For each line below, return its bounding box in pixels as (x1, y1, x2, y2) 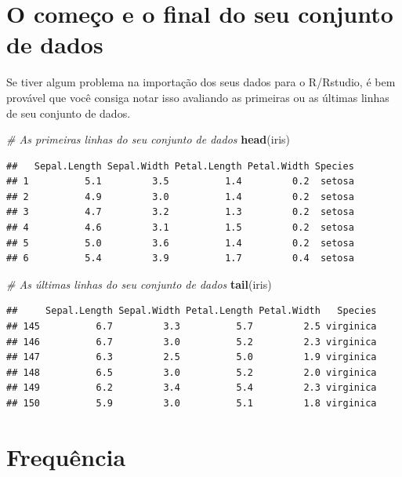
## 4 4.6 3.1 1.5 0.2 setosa (6, 222, 354, 234)
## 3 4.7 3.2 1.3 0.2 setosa (6, 206, 354, 218)
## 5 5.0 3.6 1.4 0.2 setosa (6, 237, 354, 249)
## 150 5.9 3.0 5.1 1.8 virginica (6, 398, 377, 409)
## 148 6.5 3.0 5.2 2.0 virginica (6, 366, 377, 378)
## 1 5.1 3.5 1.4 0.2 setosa (6, 176, 354, 188)
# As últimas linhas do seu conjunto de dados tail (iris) (6, 275, 272, 292)
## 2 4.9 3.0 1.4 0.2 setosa (6, 191, 354, 202)
